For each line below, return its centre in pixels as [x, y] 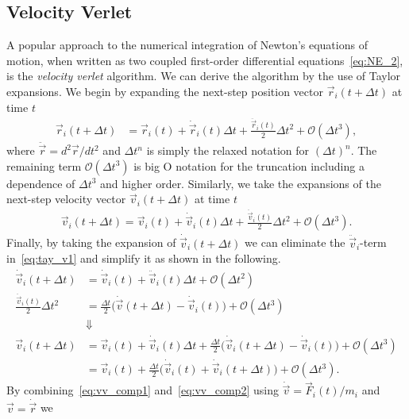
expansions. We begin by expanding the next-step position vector [165, 91]
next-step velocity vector [66, 199]
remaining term [44, 165]
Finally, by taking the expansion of [91, 242]
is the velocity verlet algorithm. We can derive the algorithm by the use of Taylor [204, 76]
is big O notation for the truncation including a [249, 165]
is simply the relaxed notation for [228, 150]
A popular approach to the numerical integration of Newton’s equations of [187, 45]
